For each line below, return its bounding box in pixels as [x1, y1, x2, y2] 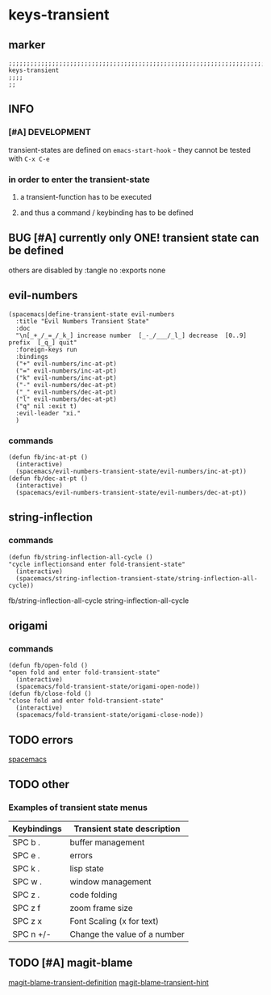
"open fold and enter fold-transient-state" [8, 668, 161, 677]
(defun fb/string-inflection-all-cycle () [8, 553, 153, 561]
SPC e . [12, 850, 40, 861]
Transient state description [73, 823, 181, 834]
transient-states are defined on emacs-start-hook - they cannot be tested [8, 145, 252, 154]
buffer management [69, 837, 145, 848]
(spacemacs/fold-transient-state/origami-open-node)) [15, 683, 200, 691]
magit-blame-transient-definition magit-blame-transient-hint [8, 977, 210, 987]
